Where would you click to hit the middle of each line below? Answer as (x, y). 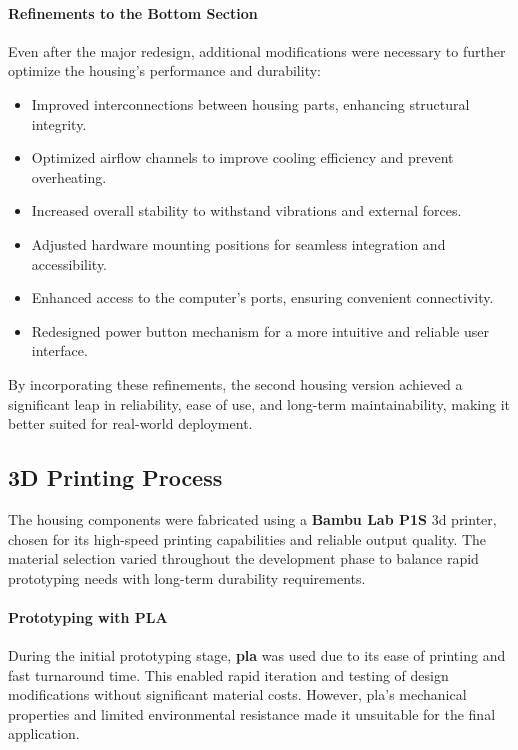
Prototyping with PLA (88, 616)
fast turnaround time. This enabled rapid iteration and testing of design (228, 674)
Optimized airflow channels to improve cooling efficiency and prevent (242, 157)
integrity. (59, 123)
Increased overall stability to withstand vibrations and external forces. (246, 210)
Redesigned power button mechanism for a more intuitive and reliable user (260, 330)
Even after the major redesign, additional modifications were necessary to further (257, 50)
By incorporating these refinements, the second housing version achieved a (235, 383)
